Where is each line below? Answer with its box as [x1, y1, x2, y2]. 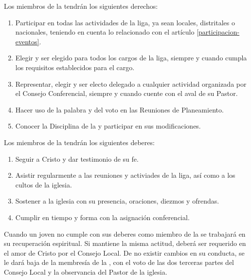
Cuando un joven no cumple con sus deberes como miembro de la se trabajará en [4, 228, 246, 239]
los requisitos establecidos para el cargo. [15, 62, 135, 72]
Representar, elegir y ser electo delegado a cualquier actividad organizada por [15, 78, 247, 89]
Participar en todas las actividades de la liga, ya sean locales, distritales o [15, 17, 235, 27]
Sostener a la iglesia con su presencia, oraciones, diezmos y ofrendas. [15, 196, 219, 206]
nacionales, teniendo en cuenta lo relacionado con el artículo [15, 27, 195, 37]
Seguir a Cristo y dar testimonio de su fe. [15, 153, 139, 164]
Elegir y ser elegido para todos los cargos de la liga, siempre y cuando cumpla [15, 53, 247, 63]
